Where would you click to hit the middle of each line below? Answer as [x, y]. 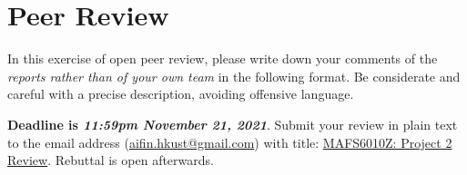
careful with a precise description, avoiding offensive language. [181, 94]
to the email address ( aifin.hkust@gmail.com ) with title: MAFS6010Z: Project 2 [230, 142]
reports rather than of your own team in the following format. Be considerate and [234, 76]
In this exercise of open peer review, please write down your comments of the [223, 58]
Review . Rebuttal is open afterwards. [111, 160]
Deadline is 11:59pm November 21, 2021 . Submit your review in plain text [233, 124]
